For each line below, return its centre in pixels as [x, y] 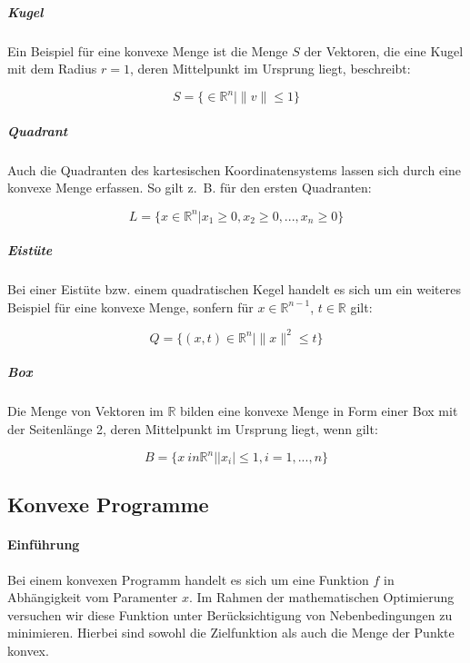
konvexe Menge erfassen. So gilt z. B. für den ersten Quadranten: [190, 188]
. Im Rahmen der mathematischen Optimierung [322, 597]
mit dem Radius [52, 69]
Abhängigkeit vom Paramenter [93, 597]
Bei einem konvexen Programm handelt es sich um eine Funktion [188, 579]
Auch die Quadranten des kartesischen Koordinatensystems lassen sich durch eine [234, 169]
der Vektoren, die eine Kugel [384, 50]
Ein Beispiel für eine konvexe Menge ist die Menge [148, 50]
